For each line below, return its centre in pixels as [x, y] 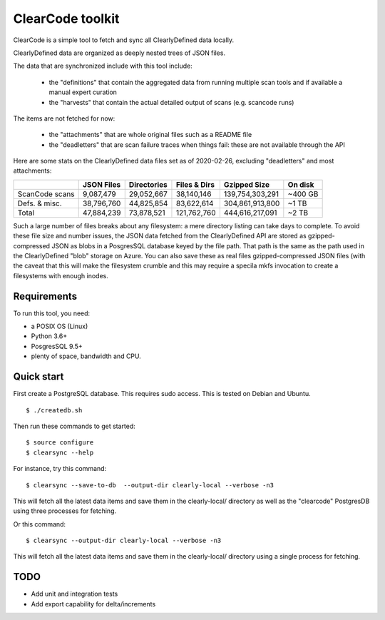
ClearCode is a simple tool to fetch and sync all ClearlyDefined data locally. [124, 40]
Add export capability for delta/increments [93, 604]
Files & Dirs [195, 184]
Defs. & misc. [40, 203]
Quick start [38, 377]
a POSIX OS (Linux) [60, 326]
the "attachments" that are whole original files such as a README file [150, 135]
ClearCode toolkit [66, 19]
